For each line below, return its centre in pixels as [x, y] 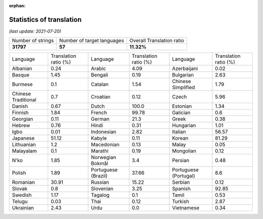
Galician [181, 113]
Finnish [20, 113]
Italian [179, 132]
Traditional [24, 100]
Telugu [20, 201]
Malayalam [24, 151]
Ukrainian [23, 208]
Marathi [100, 151]
